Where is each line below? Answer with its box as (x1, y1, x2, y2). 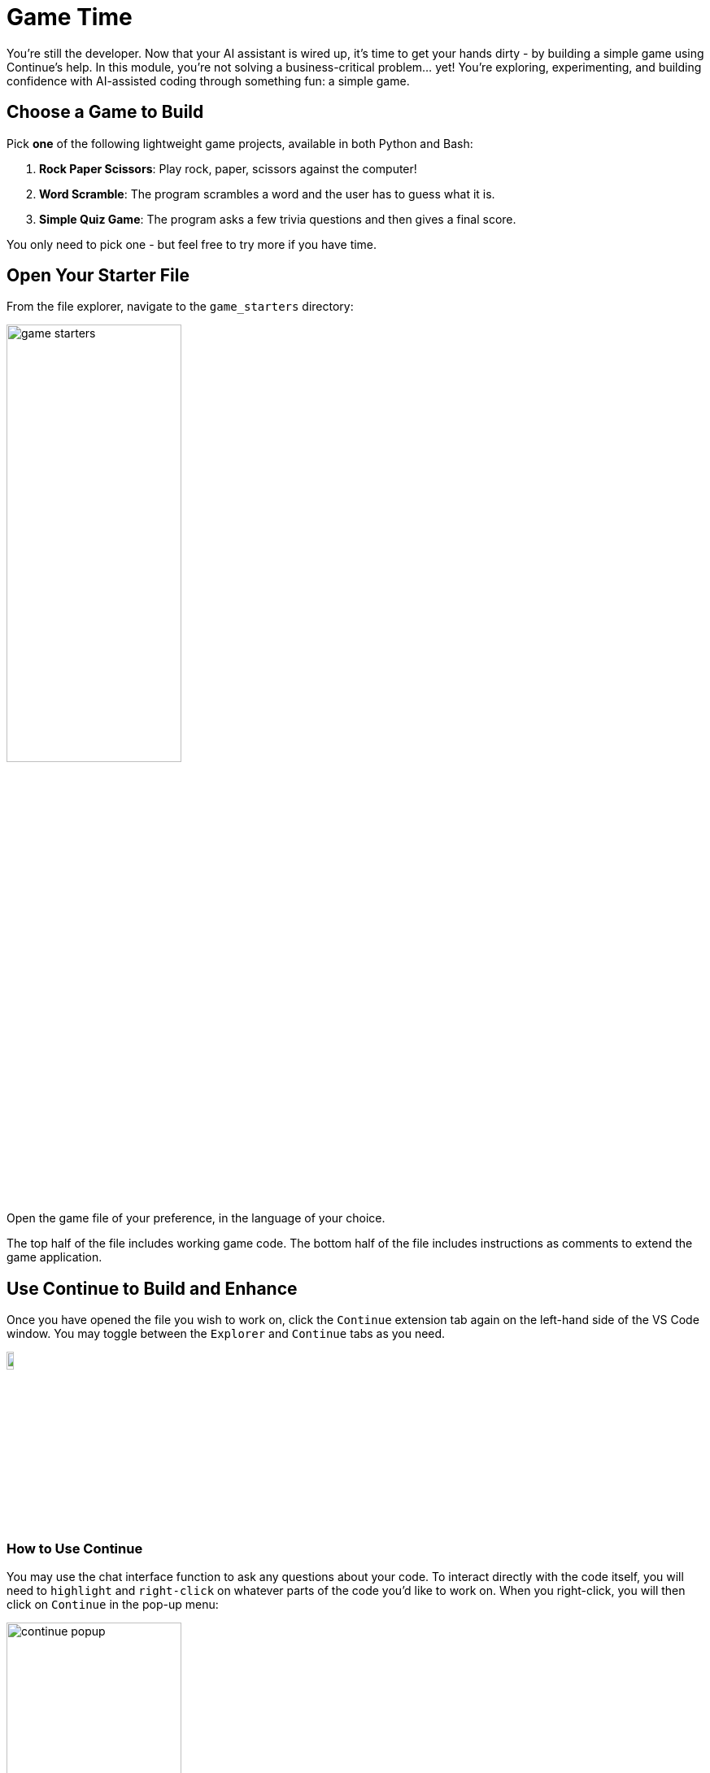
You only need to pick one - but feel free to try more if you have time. (7, 237, 377, 251)
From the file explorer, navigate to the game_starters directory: (7, 299, 354, 314)
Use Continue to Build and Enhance (7, 1278, 298, 1299)
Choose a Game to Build (7, 102, 204, 123)
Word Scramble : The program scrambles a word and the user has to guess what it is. (39, 186, 495, 201)
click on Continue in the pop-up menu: (7, 1597, 219, 1612)
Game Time (7, 3, 133, 31)
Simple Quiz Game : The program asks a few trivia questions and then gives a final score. (39, 211, 516, 226)
